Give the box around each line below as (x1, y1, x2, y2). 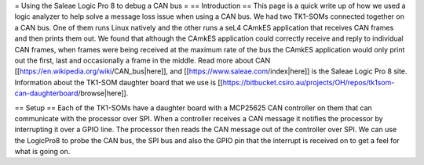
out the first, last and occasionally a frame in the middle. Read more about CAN (14, 56, 271, 65)
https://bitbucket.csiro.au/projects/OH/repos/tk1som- (222, 77, 395, 87)
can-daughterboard (14, 88, 79, 98)
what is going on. (14, 147, 71, 156)
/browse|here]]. (77, 88, 129, 98)
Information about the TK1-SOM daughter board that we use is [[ (14, 77, 223, 87)
